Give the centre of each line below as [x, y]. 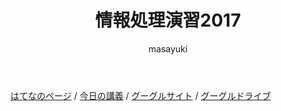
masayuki [168, 48]
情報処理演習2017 [168, 20]
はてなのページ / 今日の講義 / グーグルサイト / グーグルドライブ [141, 95]
